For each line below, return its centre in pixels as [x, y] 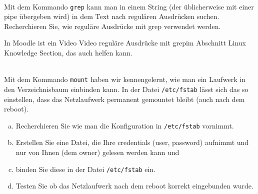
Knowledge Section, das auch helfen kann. [68, 53]
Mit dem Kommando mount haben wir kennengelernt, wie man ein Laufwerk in [125, 79]
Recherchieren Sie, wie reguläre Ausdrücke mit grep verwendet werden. [112, 26]
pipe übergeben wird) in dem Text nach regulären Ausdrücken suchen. [112, 16]
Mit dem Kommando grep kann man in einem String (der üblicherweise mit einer [129, 6]
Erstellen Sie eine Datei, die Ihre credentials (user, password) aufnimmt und [132, 142]
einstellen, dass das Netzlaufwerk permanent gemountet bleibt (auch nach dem [124, 99]
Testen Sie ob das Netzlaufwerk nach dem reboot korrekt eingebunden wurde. [134, 186]
